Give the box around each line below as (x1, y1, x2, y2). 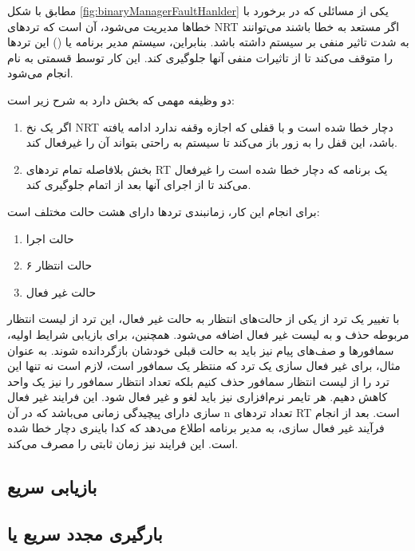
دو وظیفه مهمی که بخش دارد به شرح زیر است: (7, 91, 235, 108)
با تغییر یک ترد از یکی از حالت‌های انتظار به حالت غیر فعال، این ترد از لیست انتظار (7, 310, 400, 327)
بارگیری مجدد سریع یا (7, 521, 163, 545)
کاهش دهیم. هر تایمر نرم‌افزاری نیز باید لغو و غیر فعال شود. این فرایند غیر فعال (7, 388, 388, 405)
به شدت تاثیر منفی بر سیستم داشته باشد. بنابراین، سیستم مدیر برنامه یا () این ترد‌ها (7, 33, 409, 50)
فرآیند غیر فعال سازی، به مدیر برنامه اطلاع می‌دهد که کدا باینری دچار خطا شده (7, 419, 385, 436)
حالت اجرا (26, 230, 74, 246)
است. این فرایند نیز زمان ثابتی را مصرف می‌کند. (7, 435, 239, 452)
